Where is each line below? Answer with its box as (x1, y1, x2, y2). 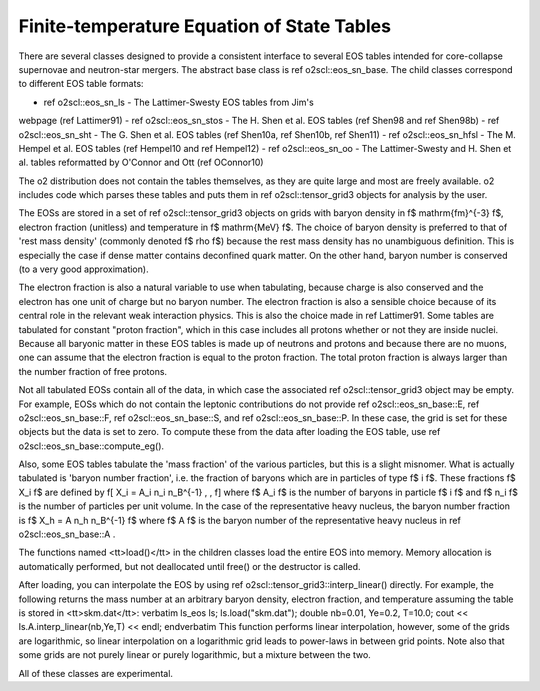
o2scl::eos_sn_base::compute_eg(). (18, 440, 165, 452)
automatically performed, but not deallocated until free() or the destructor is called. (18, 560, 361, 572)
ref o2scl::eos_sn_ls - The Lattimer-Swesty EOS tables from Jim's (43, 96, 314, 108)
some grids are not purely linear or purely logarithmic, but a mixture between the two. (18, 649, 372, 661)
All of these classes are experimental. (18, 667, 174, 679)
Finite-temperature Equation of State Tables (18, 15, 392, 37)
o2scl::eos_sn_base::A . (18, 528, 116, 540)
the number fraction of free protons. (18, 365, 168, 377)
